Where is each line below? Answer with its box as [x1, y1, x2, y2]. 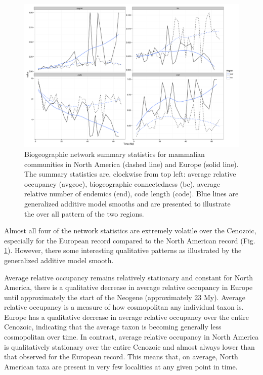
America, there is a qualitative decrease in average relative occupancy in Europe [4, 282, 253, 293]
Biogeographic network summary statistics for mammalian [24, 148, 205, 159]
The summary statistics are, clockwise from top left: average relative [24, 169, 236, 179]
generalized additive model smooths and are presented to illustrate [24, 198, 231, 209]
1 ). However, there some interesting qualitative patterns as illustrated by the [4, 245, 242, 256]
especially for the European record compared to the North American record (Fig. [4, 235, 255, 245]
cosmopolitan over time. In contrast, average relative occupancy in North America [4, 331, 259, 342]
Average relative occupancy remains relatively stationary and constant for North [4, 272, 253, 282]
